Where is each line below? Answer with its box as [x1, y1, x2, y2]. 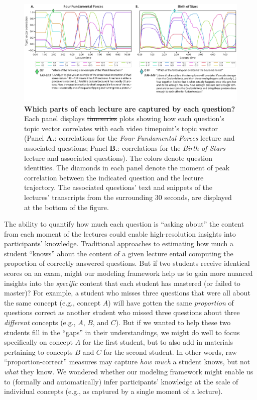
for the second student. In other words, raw [103, 346, 237, 357]
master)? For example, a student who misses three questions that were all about [4, 287, 250, 298]
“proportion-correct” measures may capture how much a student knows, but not [4, 356, 250, 367]
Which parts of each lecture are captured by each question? [24, 103, 235, 114]
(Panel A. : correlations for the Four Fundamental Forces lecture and [24, 133, 235, 143]
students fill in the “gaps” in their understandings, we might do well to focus [4, 327, 240, 337]
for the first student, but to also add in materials [82, 337, 233, 347]
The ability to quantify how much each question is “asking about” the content [4, 219, 244, 229]
